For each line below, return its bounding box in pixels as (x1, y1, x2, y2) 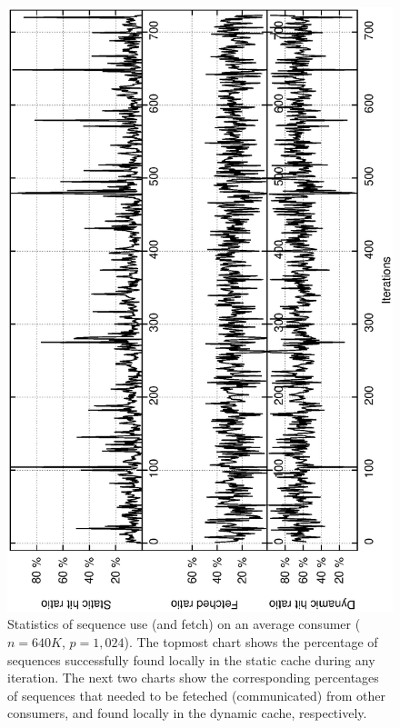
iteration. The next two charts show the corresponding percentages (7, 668, 379, 687)
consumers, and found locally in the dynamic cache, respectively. (7, 703, 367, 723)
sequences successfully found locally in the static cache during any (7, 650, 375, 669)
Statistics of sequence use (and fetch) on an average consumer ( (7, 614, 361, 633)
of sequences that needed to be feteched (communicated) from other (7, 685, 385, 704)
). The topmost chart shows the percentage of (124, 633, 378, 652)
